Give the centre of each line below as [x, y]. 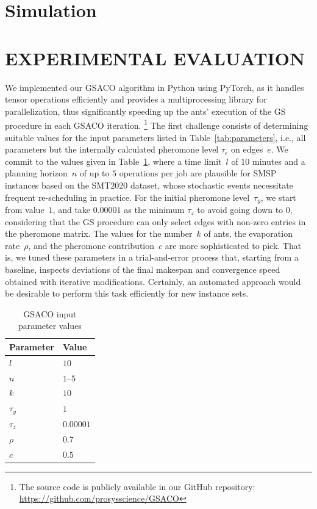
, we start [278, 197]
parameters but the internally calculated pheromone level [112, 149]
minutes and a [279, 161]
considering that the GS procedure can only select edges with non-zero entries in [155, 221]
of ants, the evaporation [248, 233]
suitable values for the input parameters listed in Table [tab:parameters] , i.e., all [155, 137]
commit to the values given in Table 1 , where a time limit [113, 161]
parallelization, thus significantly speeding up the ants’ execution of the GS [145, 111]
